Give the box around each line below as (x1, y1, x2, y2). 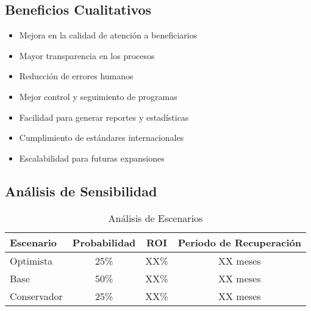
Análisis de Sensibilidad (5, 181, 157, 200)
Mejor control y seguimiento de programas (19, 90, 177, 102)
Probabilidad (72, 235, 136, 249)
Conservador (10, 288, 63, 303)
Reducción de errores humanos (19, 70, 134, 82)
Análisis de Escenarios (108, 210, 203, 225)
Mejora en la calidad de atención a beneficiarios (19, 29, 198, 41)
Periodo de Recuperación (177, 235, 301, 249)
